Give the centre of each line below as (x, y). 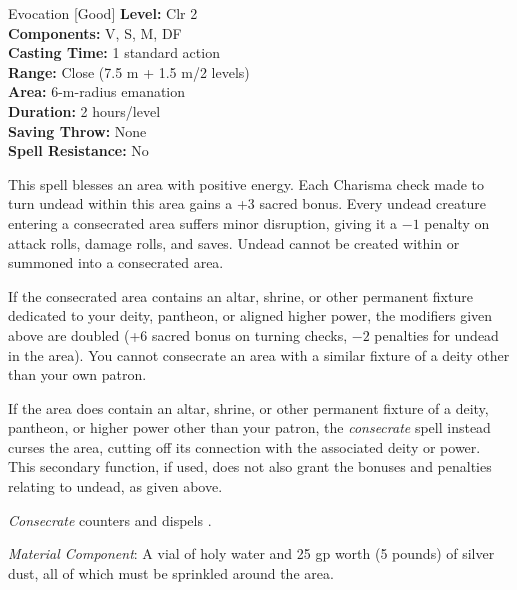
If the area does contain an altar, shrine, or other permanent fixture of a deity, (248, 407)
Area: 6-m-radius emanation (97, 91)
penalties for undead (436, 334)
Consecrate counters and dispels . (110, 519)
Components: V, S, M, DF (95, 32)
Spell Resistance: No (78, 150)
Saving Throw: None (77, 130)
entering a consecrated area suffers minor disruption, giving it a (203, 222)
